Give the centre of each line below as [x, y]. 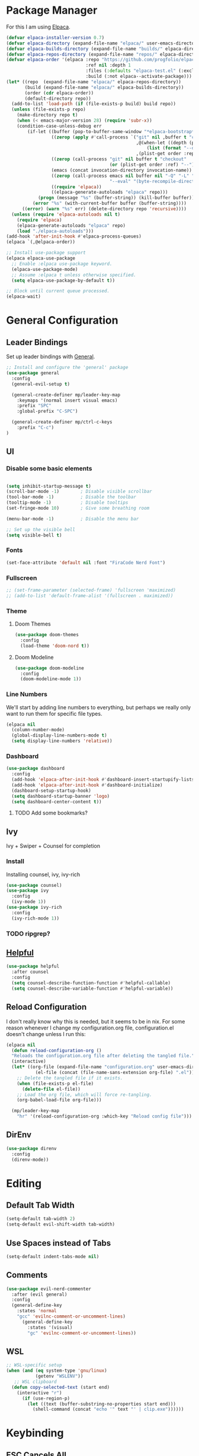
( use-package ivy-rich [34, 907]
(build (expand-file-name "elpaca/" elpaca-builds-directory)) [104, 87]
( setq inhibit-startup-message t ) [49, 486]
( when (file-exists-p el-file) [55, 1084]
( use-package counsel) [34, 885]
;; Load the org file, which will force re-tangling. [84, 1095]
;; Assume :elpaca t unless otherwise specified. [74, 275]
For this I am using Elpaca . [38, 27]
